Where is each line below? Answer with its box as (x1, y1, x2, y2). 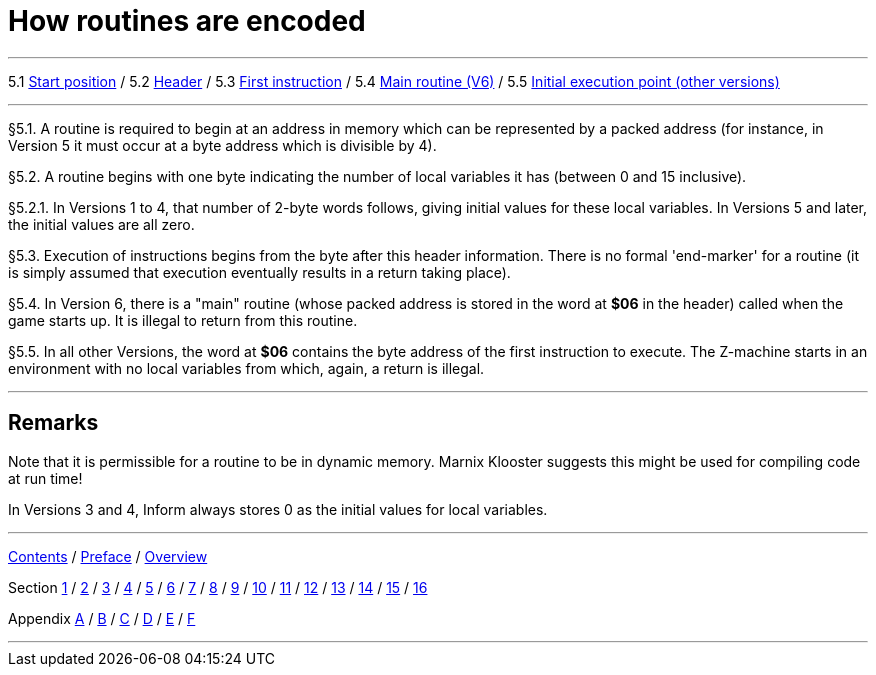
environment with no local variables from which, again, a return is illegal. (8, 359, 485, 377)
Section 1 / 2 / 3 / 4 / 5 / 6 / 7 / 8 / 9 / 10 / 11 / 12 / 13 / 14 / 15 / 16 (8, 578, 428, 596)
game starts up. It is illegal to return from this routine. (8, 311, 358, 329)
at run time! (8, 469, 83, 487)
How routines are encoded (8, 4, 366, 38)
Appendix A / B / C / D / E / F (8, 609, 196, 627)
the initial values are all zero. (8, 215, 195, 233)
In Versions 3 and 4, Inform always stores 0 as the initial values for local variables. (8, 500, 548, 518)
